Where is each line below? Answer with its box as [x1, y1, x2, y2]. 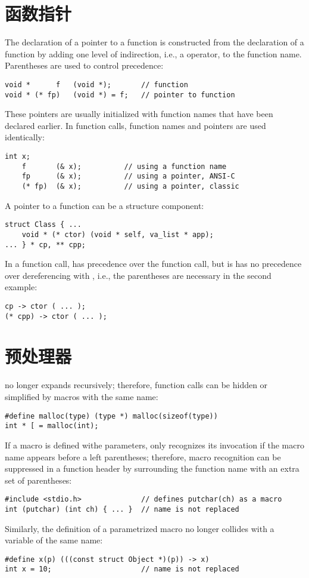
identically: [5, 131, 45, 143]
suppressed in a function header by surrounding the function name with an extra [5, 462, 299, 475]
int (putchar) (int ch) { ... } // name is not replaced [5, 505, 239, 514]
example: [5, 281, 38, 293]
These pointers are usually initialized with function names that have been [5, 107, 273, 120]
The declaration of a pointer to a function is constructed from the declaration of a [5, 36, 304, 48]
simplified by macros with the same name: [5, 391, 158, 402]
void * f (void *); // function [5, 80, 188, 89]
